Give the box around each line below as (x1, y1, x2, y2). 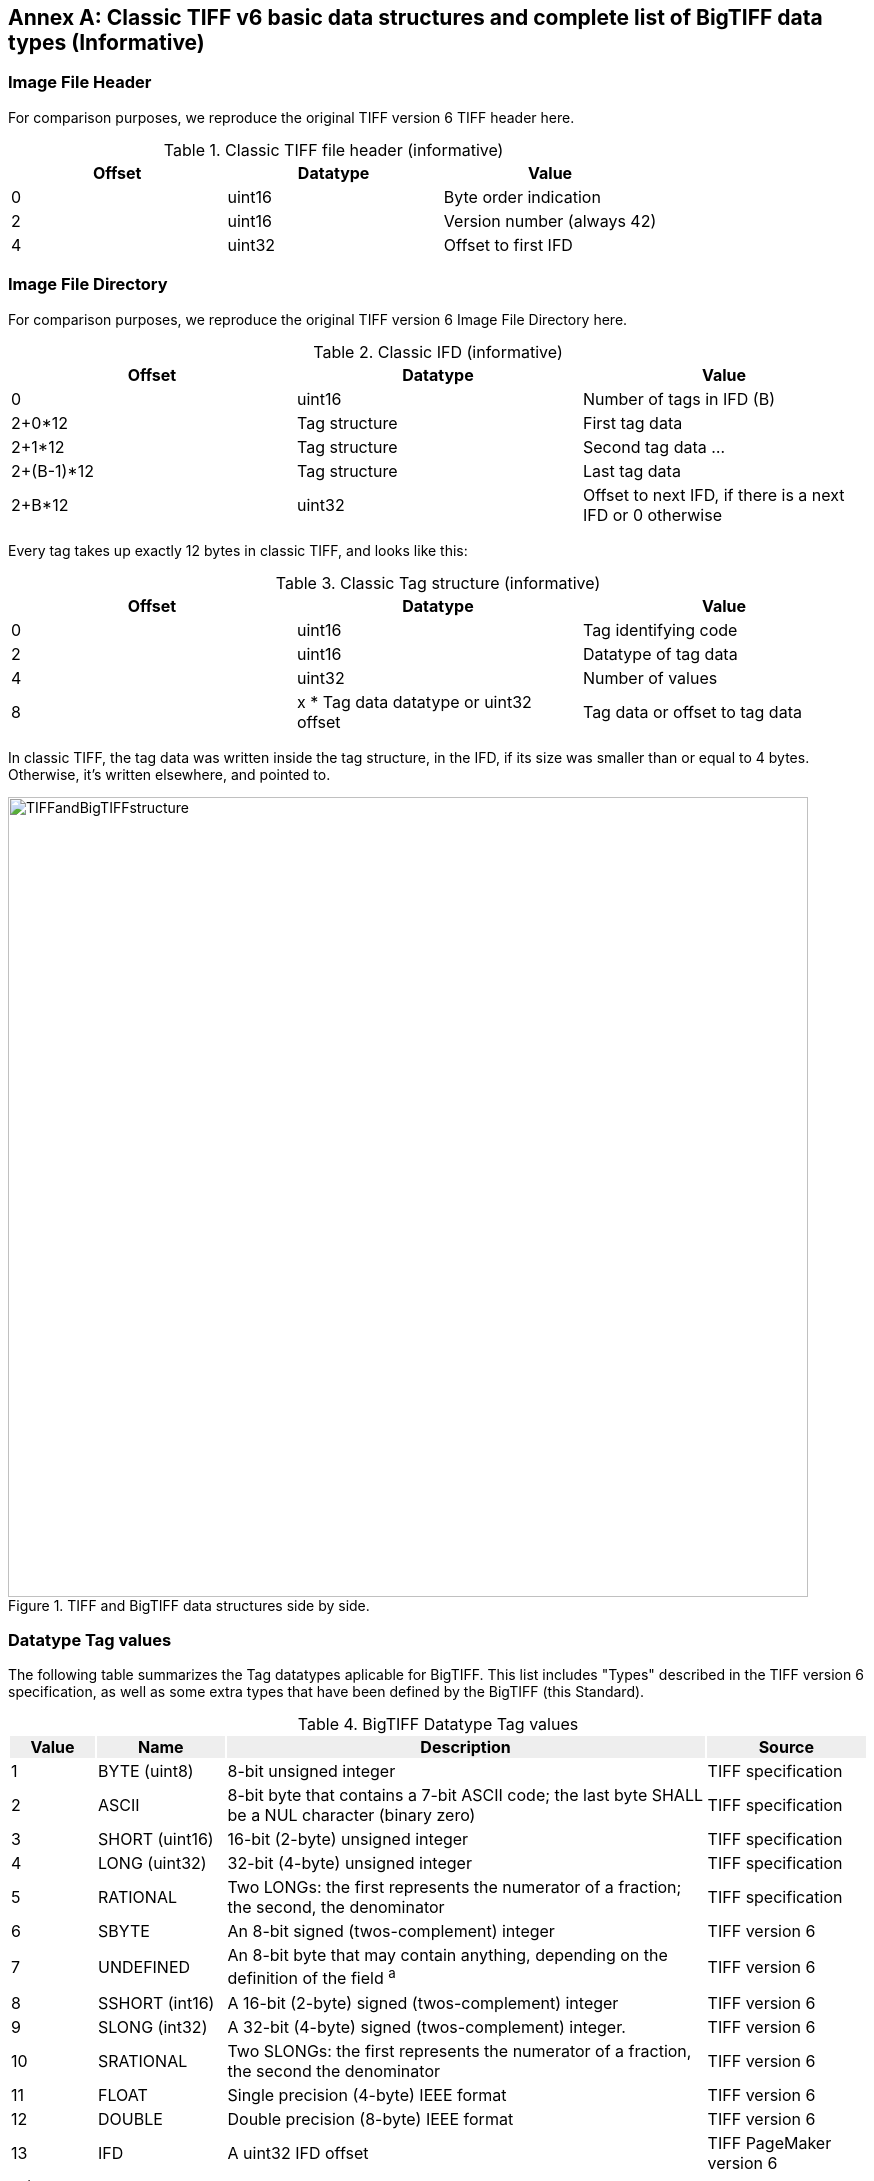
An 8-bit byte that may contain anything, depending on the (227, 1945, 668, 1966)
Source (758, 1737, 814, 1758)
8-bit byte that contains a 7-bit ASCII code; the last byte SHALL (227, 1785, 703, 1806)
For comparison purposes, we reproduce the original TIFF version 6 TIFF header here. (8, 108, 575, 126)
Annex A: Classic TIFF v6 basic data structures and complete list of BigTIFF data (8, 5, 823, 30)
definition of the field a (227, 1965, 396, 1989)
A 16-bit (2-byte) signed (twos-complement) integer (227, 1992, 619, 2013)
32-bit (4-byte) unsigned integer (227, 1853, 472, 1874)
